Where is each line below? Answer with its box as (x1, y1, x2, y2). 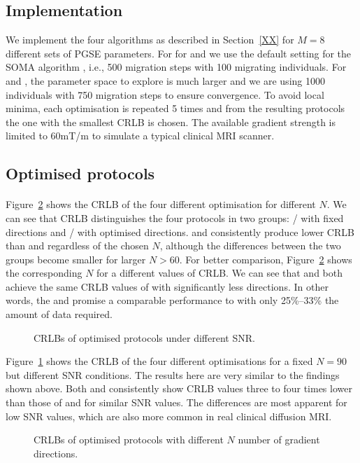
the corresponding (6, 265, 82, 280)
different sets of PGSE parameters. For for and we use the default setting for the (6, 46, 352, 60)
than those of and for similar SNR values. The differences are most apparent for (6, 395, 347, 410)
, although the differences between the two (159, 238, 341, 253)
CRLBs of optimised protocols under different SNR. (34, 330, 255, 345)
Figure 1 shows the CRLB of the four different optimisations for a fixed (6, 354, 313, 368)
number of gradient (238, 432, 320, 447)
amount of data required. (6, 307, 113, 322)
